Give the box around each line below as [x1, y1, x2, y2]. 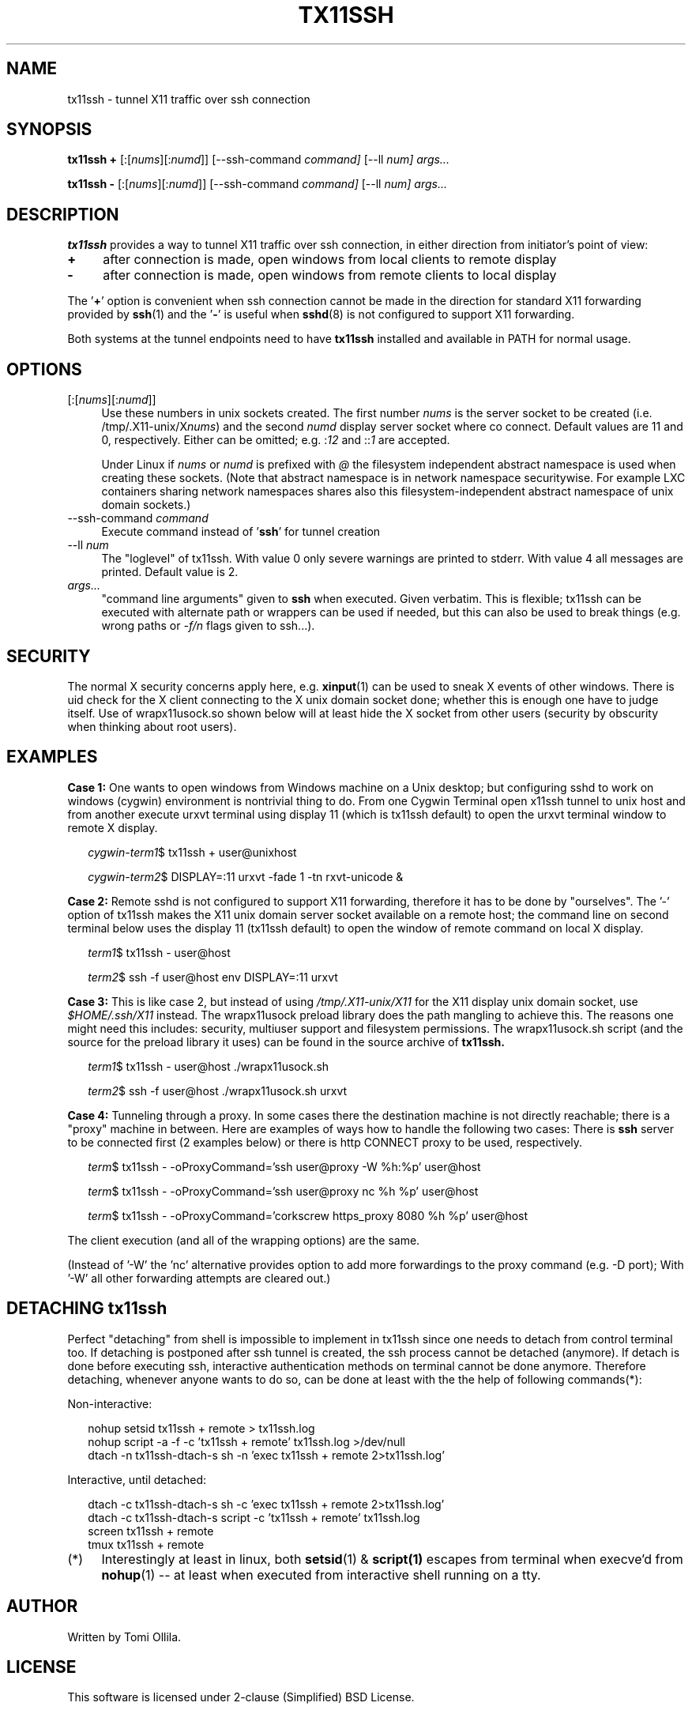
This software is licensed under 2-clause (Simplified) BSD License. [67, 1690, 415, 1704]
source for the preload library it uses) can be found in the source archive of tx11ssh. [67, 1034, 505, 1049]
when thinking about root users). [67, 719, 237, 733]
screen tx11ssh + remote [88, 1524, 214, 1538]
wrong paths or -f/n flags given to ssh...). [101, 619, 315, 633]
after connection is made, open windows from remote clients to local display [103, 267, 557, 284]
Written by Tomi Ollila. [67, 1629, 182, 1644]
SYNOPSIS [6, 119, 92, 140]
